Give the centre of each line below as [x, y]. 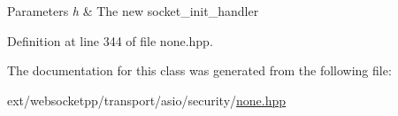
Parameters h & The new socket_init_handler [133, 11]
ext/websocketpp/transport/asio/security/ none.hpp [147, 100]
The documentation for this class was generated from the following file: [199, 70]
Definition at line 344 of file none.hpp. [110, 40]
